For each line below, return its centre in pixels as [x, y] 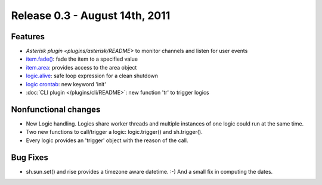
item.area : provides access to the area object [81, 67]
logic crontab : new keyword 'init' [66, 84]
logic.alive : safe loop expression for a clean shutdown [92, 76]
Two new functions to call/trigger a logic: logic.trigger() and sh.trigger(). [114, 132]
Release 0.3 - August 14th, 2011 [91, 15]
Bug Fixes [30, 157]
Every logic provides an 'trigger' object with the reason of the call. [107, 140]
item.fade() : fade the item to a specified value [82, 59]
